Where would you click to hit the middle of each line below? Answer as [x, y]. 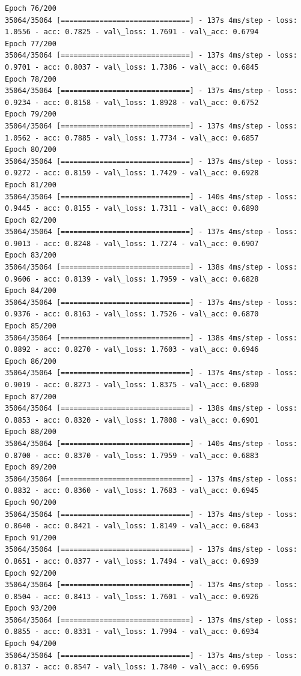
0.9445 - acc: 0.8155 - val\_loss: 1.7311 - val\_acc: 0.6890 [132, 209]
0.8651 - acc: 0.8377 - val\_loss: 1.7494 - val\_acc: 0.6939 [132, 561]
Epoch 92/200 [31, 573]
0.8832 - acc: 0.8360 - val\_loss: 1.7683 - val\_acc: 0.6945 [132, 491]
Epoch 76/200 [31, 8]
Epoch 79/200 [31, 114]
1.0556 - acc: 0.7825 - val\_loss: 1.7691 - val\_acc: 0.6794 [132, 32]
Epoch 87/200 [31, 397]
